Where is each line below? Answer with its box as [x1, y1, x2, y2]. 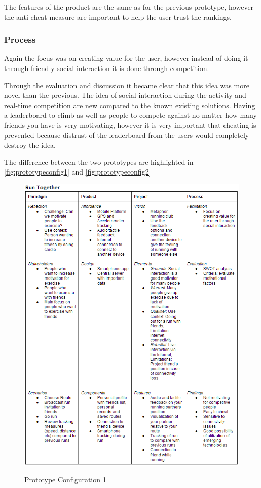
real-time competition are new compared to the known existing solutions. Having [4, 99, 255, 110]
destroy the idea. [4, 140, 56, 150]
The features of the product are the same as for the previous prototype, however [4, 2, 254, 12]
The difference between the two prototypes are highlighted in [4, 156, 194, 167]
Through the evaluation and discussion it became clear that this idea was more [4, 80, 249, 90]
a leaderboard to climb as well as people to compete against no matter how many [4, 110, 257, 120]
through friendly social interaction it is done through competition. [4, 63, 209, 73]
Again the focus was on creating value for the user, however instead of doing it [4, 53, 248, 63]
